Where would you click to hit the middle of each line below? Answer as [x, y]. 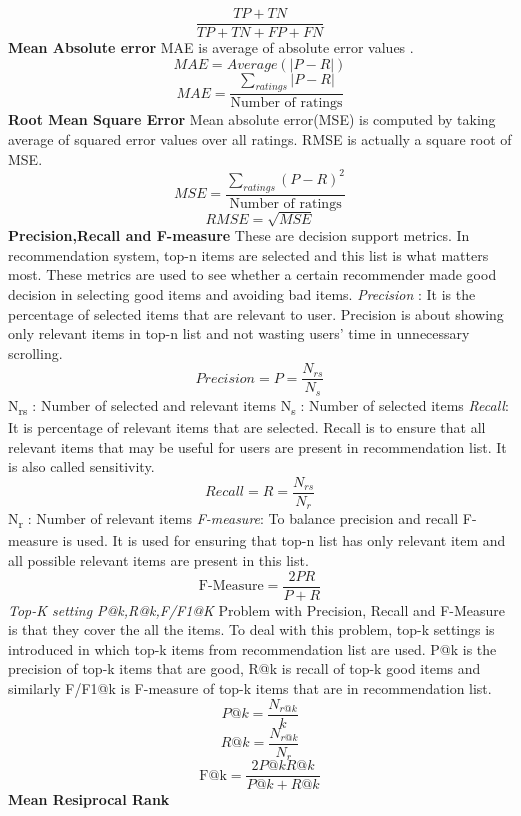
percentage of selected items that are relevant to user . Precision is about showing [256, 313]
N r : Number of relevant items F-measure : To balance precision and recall [233, 520]
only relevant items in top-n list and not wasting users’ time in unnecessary [239, 333]
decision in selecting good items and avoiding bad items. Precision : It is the [242, 293]
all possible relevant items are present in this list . [158, 559]
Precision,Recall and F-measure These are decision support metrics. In [239, 235]
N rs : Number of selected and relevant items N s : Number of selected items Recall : [258, 406]
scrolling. [35, 352]
